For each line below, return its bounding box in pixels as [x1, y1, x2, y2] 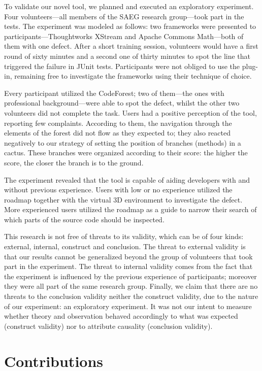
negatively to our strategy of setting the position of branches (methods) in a [4, 137, 241, 148]
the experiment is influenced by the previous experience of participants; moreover [4, 271, 257, 281]
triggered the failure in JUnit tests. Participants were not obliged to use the [4, 60, 240, 71]
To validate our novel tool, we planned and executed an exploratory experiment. [4, 1, 254, 11]
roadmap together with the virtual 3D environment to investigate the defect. [4, 194, 243, 205]
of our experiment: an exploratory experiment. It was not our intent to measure [4, 300, 252, 311]
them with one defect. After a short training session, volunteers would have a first [4, 41, 258, 51]
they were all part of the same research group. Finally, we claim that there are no [4, 281, 258, 291]
